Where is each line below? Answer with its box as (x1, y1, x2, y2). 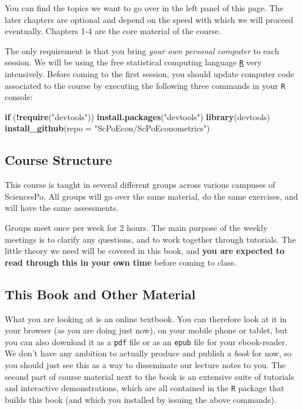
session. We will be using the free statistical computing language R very (5, 56, 262, 68)
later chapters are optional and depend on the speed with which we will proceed (5, 13, 294, 25)
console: (5, 91, 33, 103)
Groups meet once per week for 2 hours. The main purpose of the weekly (5, 221, 268, 234)
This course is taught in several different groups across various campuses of (5, 178, 275, 191)
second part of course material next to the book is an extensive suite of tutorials (5, 370, 294, 382)
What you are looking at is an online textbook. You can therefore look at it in (5, 312, 287, 325)
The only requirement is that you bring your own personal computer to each (5, 44, 279, 57)
